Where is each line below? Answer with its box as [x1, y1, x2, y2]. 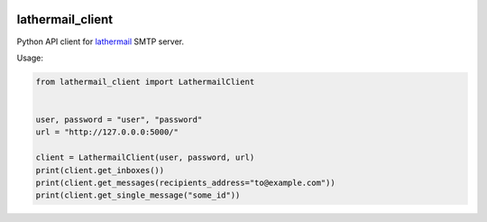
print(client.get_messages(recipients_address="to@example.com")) [35, 178, 335, 189]
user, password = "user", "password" [35, 115, 203, 125]
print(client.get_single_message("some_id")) [35, 190, 241, 200]
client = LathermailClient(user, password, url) [35, 153, 255, 162]
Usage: [16, 52, 44, 63]
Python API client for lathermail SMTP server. [16, 36, 185, 47]
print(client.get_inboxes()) [35, 165, 165, 175]
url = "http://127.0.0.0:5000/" [35, 127, 179, 137]
